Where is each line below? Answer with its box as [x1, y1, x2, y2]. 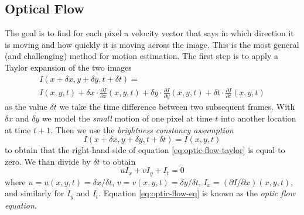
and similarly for [5, 187, 64, 199]
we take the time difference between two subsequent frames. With [59, 100, 295, 113]
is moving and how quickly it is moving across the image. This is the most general [5, 38, 299, 50]
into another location [221, 112, 296, 124]
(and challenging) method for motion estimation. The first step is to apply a [5, 50, 279, 62]
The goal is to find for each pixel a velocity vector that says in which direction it [5, 27, 294, 39]
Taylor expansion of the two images [5, 61, 132, 73]
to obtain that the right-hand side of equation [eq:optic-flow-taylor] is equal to [5, 144, 285, 156]
